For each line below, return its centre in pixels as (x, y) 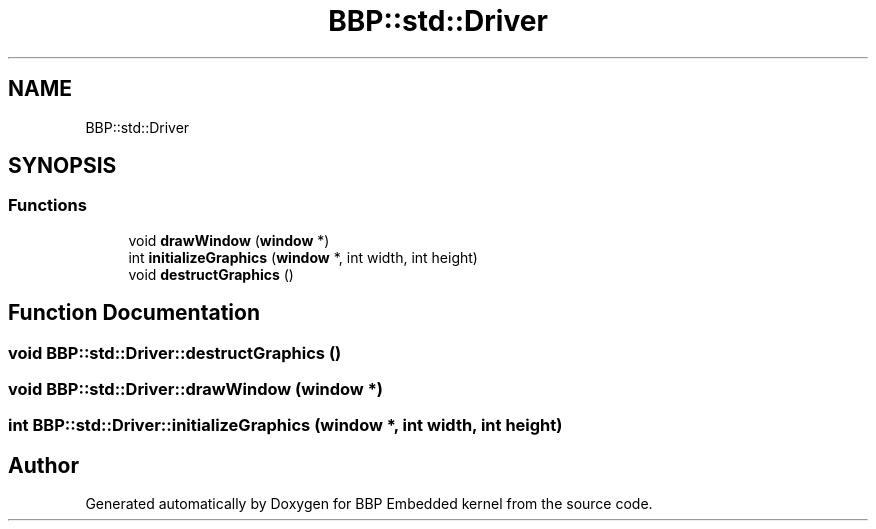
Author (43, 465)
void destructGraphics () (211, 274)
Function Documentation (134, 313)
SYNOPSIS (62, 166)
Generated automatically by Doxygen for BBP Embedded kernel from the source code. (369, 504)
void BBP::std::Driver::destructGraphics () (175, 352)
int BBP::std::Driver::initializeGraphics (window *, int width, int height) (285, 425)
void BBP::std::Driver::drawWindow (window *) (195, 389)
